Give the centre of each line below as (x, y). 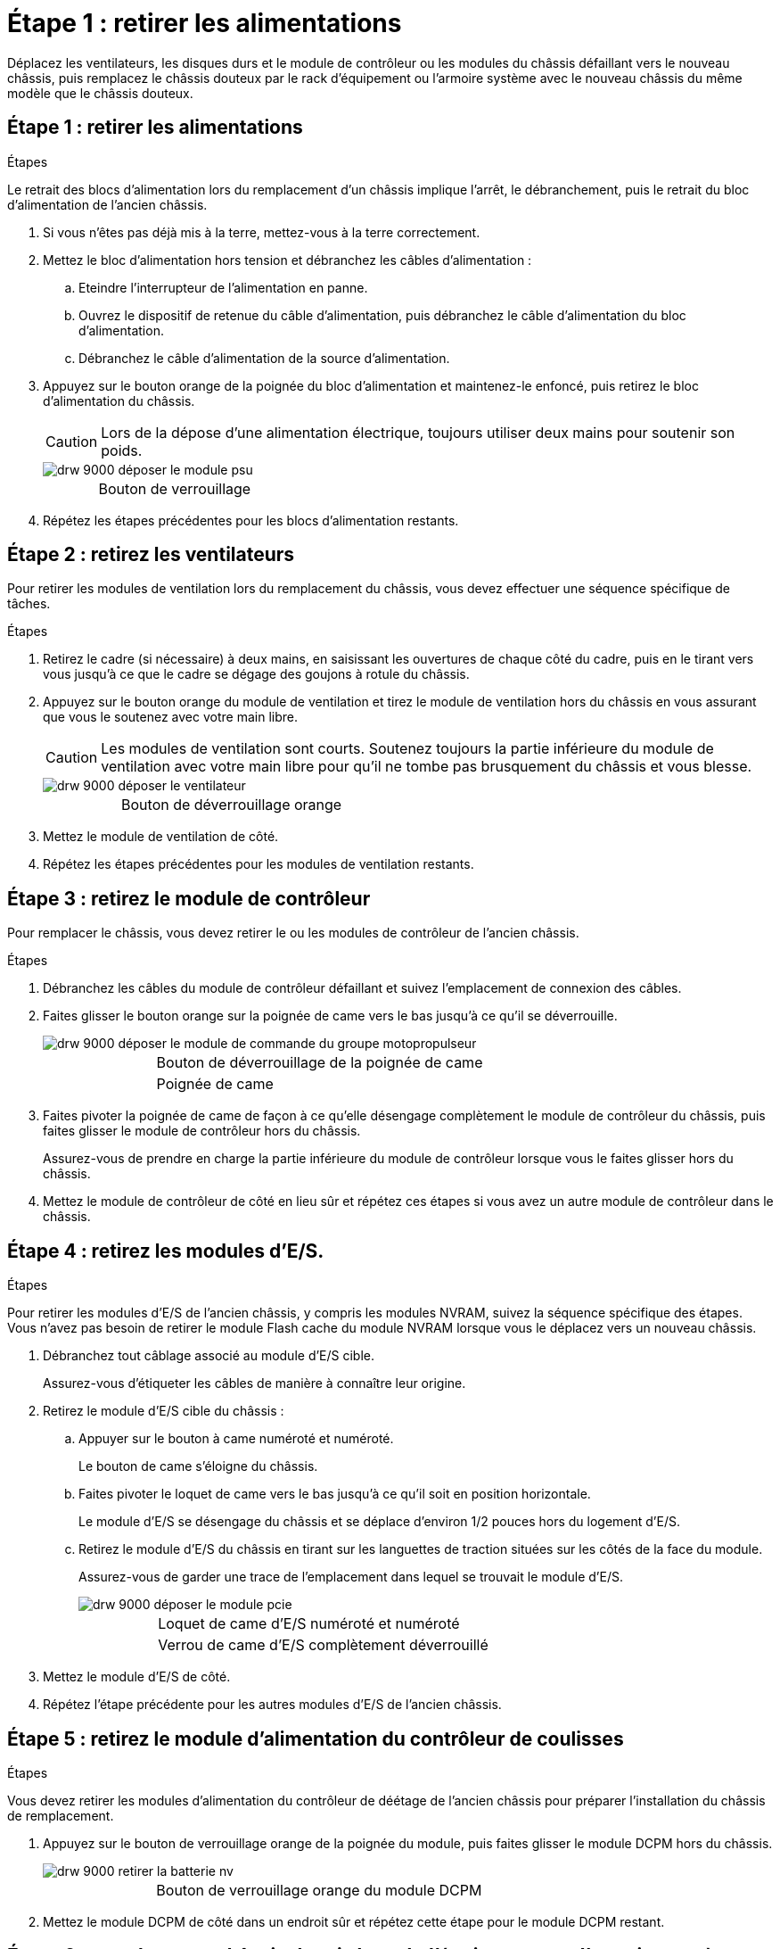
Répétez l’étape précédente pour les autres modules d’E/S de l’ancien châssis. (272, 1705)
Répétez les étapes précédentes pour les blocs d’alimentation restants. (251, 520)
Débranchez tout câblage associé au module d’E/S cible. (209, 1356)
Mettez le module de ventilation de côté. (161, 837)
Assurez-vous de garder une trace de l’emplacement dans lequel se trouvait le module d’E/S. (351, 1577)
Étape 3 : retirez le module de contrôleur (189, 898)
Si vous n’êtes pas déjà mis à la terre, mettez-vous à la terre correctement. (262, 232)
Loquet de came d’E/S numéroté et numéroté (309, 1624)
